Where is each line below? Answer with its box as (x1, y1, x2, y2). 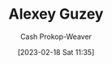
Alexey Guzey (8, 5, 104, 23)
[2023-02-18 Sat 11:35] (17, 47, 95, 57)
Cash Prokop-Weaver (19, 32, 93, 41)
